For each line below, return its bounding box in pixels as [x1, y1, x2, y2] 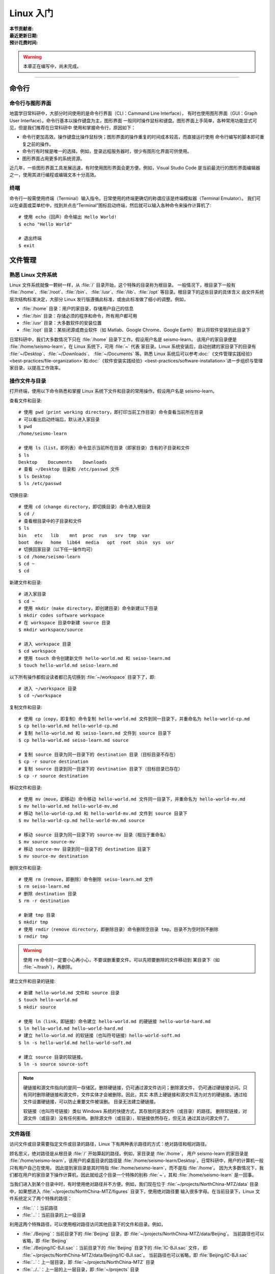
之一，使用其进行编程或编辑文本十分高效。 [9, 172, 99, 178]
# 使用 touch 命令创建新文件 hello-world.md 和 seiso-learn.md [18, 655, 171, 661]
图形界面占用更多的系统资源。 [22, 155, 85, 162]
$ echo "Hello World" [18, 221, 72, 227]
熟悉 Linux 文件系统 [9, 271, 58, 278]
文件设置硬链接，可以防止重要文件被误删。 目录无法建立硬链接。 [23, 1099, 158, 1105]
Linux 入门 [9, 8, 53, 19]
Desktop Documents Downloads [18, 459, 107, 465]
